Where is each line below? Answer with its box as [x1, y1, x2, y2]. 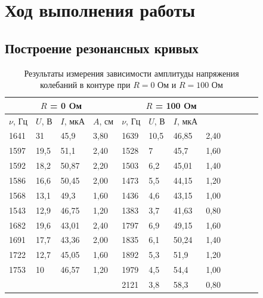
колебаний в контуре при [40, 78, 131, 91]
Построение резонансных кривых [5, 38, 199, 57]
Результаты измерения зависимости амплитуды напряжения [24, 66, 239, 79]
